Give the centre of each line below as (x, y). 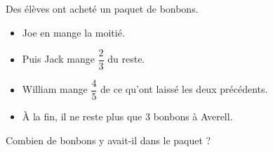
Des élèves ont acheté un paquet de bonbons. (102, 8)
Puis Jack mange (58, 59)
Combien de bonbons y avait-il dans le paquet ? (108, 140)
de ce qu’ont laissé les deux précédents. (184, 89)
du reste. (126, 59)
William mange (55, 89)
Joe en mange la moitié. (73, 32)
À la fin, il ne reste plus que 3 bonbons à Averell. (127, 116)
